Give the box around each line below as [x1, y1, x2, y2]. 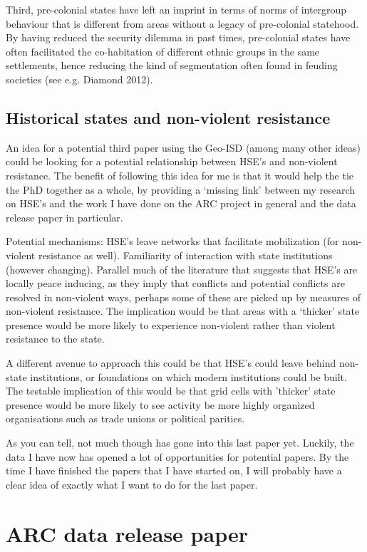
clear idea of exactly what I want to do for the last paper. [6, 477, 258, 491]
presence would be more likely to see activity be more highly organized [6, 397, 315, 412]
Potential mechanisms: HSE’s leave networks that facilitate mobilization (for [6, 234, 339, 249]
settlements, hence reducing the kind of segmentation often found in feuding [6, 58, 338, 73]
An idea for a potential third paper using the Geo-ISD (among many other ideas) [6, 140, 361, 155]
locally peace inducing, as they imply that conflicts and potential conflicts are [6, 276, 345, 291]
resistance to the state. [6, 331, 105, 346]
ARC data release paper [6, 519, 248, 548]
